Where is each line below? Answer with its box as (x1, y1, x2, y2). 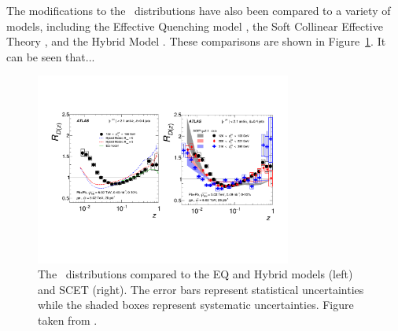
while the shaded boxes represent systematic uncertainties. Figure (38, 296, 354, 313)
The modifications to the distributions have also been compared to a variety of (6, 2, 391, 18)
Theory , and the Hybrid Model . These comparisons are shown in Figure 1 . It (6, 33, 386, 50)
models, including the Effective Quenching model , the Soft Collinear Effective (6, 17, 383, 34)
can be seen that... (6, 48, 95, 64)
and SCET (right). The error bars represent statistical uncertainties (38, 281, 364, 297)
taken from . (38, 311, 98, 328)
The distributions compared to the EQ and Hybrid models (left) (38, 266, 353, 282)
